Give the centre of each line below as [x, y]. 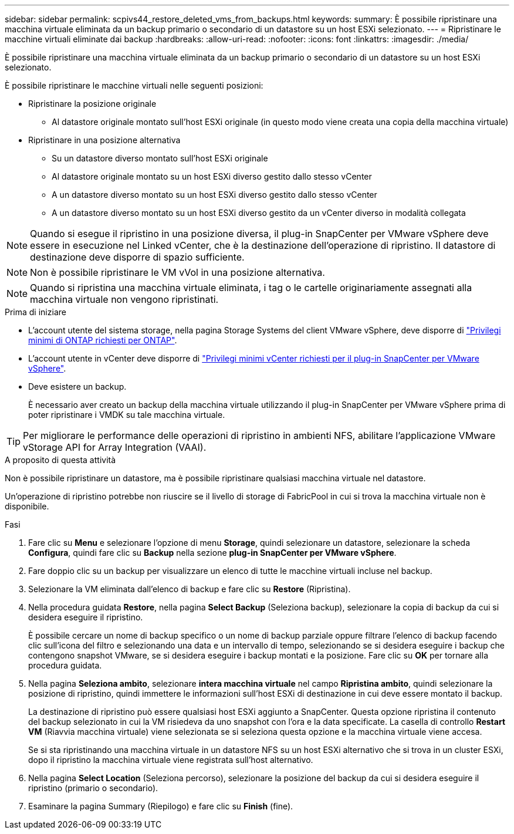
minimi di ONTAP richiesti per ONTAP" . [103, 340]
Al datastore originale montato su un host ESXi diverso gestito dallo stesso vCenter [212, 176]
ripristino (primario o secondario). [93, 788]
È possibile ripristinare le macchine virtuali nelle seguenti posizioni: [134, 85]
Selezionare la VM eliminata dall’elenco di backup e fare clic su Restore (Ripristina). [190, 589]
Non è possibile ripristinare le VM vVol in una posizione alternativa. [177, 272]
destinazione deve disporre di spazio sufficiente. [137, 257]
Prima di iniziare [35, 312]
